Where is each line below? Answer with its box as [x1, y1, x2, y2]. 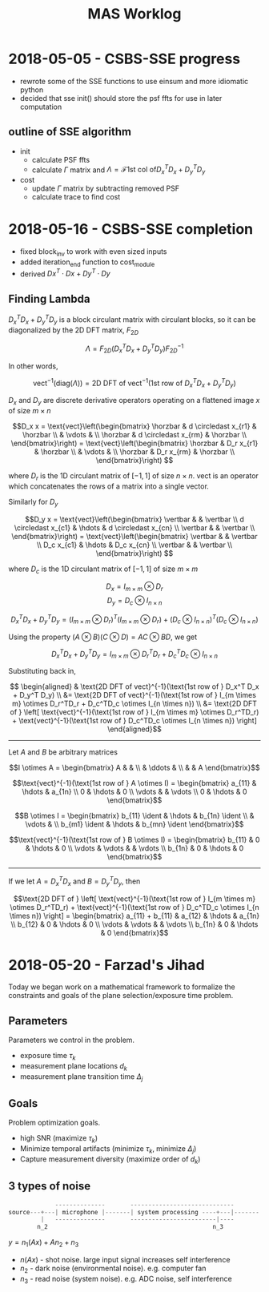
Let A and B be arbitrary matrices [8, 747, 118, 757]
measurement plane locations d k [19, 1061, 128, 1073]
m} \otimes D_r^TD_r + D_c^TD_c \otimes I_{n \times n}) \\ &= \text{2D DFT [11, 698, 258, 709]
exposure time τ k [19, 1051, 76, 1062]
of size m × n [8, 406, 51, 416]
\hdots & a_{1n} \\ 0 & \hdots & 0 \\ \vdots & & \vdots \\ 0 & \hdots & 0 [22, 787, 247, 797]
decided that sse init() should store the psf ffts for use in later [19, 93, 223, 103]
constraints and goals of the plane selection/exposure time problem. [8, 991, 234, 1000]
